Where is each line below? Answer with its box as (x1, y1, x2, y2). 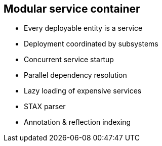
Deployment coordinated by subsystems (24, 39, 158, 48)
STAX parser (24, 102, 66, 111)
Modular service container (4, 3, 140, 15)
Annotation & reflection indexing (24, 118, 131, 127)
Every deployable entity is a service (24, 24, 143, 33)
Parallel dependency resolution (24, 71, 127, 80)
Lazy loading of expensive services (24, 86, 142, 95)
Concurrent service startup (24, 55, 114, 64)
